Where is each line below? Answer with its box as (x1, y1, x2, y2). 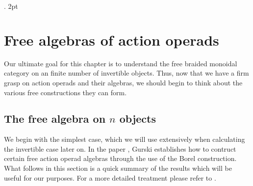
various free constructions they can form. (4, 87, 127, 97)
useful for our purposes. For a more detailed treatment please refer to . (4, 172, 216, 183)
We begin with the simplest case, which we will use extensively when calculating (4, 134, 245, 144)
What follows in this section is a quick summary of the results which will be (4, 163, 232, 173)
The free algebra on (4, 111, 106, 126)
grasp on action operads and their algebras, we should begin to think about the (4, 77, 243, 87)
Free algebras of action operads (4, 29, 219, 50)
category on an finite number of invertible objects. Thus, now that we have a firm (4, 68, 249, 78)
